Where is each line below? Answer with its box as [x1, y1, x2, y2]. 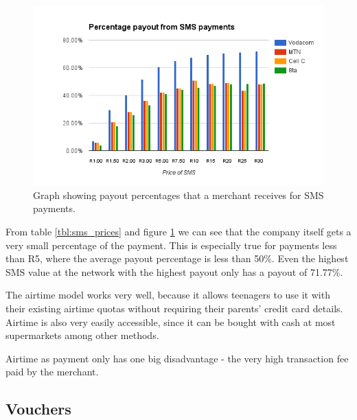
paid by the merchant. [5, 364, 99, 379]
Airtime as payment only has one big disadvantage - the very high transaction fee [5, 351, 349, 365]
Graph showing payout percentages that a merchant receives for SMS [33, 187, 324, 202]
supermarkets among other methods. [5, 328, 159, 342]
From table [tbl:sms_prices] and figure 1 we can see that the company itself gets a [5, 224, 352, 238]
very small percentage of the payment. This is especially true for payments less [5, 237, 337, 252]
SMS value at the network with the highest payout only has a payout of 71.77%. [5, 264, 343, 279]
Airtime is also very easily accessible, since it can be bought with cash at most [5, 314, 336, 329]
